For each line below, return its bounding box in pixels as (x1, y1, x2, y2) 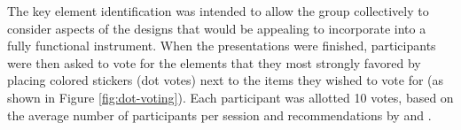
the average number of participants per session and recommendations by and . (7, 105, 432, 124)
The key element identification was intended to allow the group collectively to (7, 2, 429, 19)
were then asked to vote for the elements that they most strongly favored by (7, 53, 421, 72)
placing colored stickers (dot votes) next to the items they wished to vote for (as (7, 71, 444, 89)
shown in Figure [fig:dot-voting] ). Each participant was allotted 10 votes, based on (7, 88, 454, 106)
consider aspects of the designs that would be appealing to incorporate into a (7, 19, 426, 37)
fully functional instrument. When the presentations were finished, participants (7, 36, 436, 55)
